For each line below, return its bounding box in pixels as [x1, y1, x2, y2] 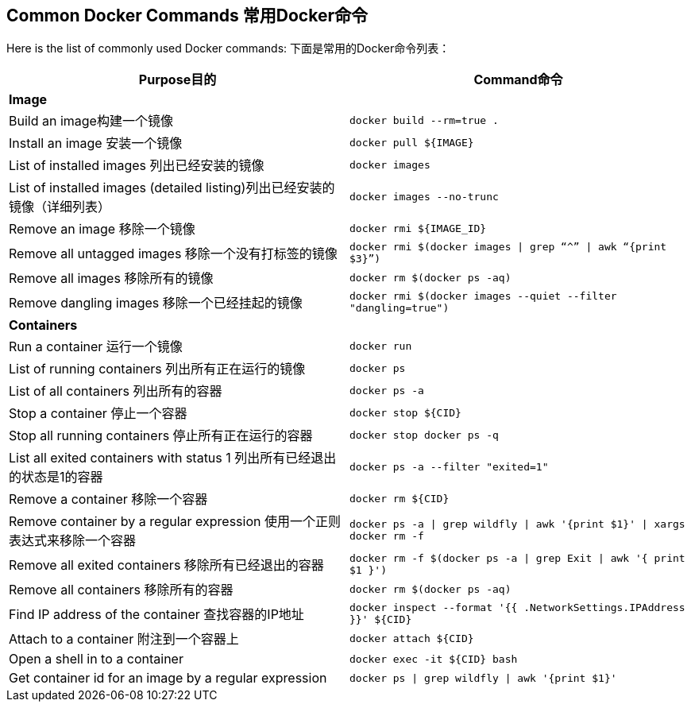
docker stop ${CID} [349, 406, 461, 419]
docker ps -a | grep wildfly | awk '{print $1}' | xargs [349, 518, 685, 531]
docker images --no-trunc [349, 190, 499, 203]
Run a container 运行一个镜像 [9, 339, 183, 355]
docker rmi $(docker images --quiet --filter [349, 290, 617, 303]
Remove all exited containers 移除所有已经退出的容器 [9, 557, 324, 574]
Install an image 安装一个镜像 [9, 135, 183, 152]
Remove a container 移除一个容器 [9, 491, 208, 508]
